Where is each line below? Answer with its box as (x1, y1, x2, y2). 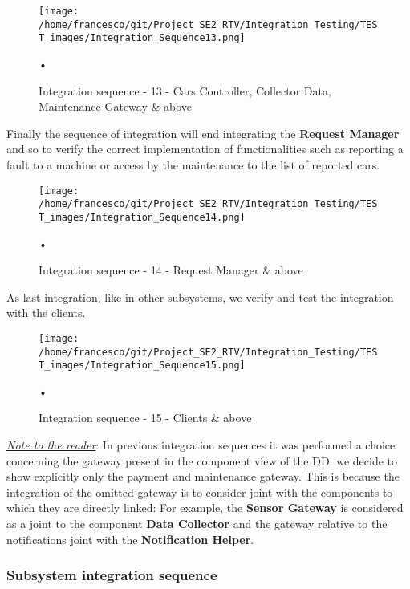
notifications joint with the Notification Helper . (6, 530, 254, 547)
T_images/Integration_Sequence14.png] (39, 211, 246, 223)
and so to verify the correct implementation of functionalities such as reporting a (6, 140, 404, 157)
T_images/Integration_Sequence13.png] (39, 32, 246, 44)
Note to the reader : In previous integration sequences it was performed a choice (6, 437, 396, 453)
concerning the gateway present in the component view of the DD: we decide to (6, 452, 397, 469)
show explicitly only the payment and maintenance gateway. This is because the (6, 468, 400, 485)
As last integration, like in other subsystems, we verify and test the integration (6, 288, 394, 305)
